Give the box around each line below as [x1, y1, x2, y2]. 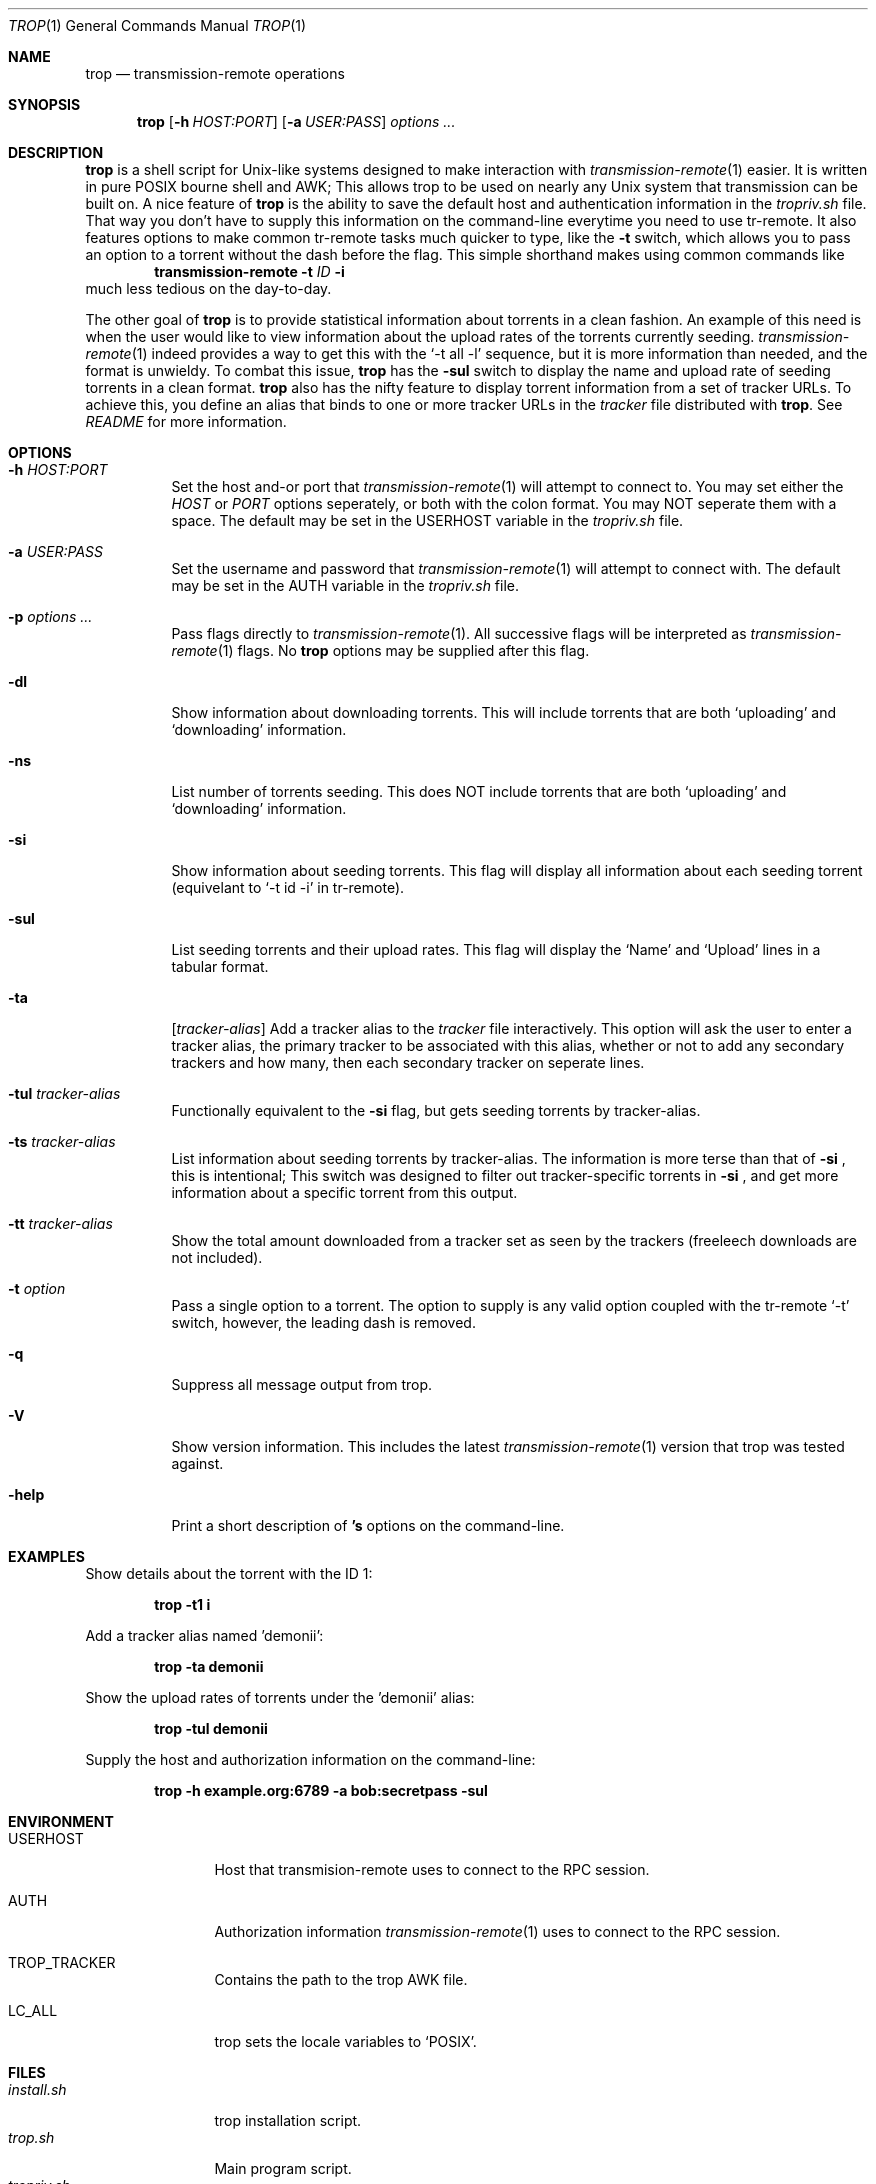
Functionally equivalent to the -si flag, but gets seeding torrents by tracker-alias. [171, 1102, 701, 1119]
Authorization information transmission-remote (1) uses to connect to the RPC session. [214, 1923, 781, 1940]
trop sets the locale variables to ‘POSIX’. [214, 2033, 477, 2050]
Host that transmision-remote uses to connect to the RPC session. [214, 1861, 650, 1878]
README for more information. [85, 413, 287, 430]
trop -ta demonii [154, 1658, 264, 1675]
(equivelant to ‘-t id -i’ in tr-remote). [171, 879, 405, 896]
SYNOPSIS [8, 96, 81, 113]
